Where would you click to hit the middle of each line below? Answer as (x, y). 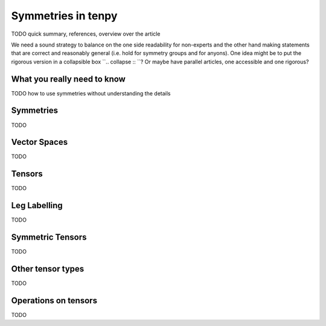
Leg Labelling (37, 206)
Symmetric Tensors (49, 238)
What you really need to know (69, 79)
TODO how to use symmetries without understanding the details (91, 93)
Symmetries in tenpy (64, 16)
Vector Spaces (40, 142)
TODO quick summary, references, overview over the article (86, 34)
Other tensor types (48, 269)
